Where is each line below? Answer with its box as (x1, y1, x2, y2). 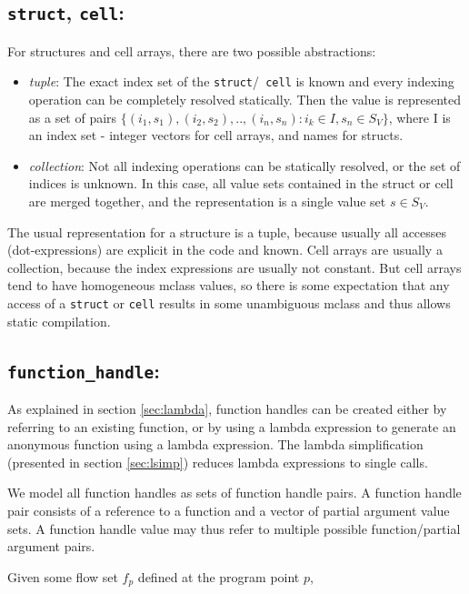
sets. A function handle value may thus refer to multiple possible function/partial (7, 518, 461, 538)
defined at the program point (137, 567, 300, 586)
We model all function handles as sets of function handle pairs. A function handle (7, 483, 462, 502)
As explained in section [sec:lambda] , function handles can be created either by (7, 399, 447, 418)
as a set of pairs (28, 107, 117, 126)
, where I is (388, 107, 451, 126)
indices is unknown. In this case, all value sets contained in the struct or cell (28, 174, 454, 193)
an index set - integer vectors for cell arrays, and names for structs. (28, 126, 404, 145)
